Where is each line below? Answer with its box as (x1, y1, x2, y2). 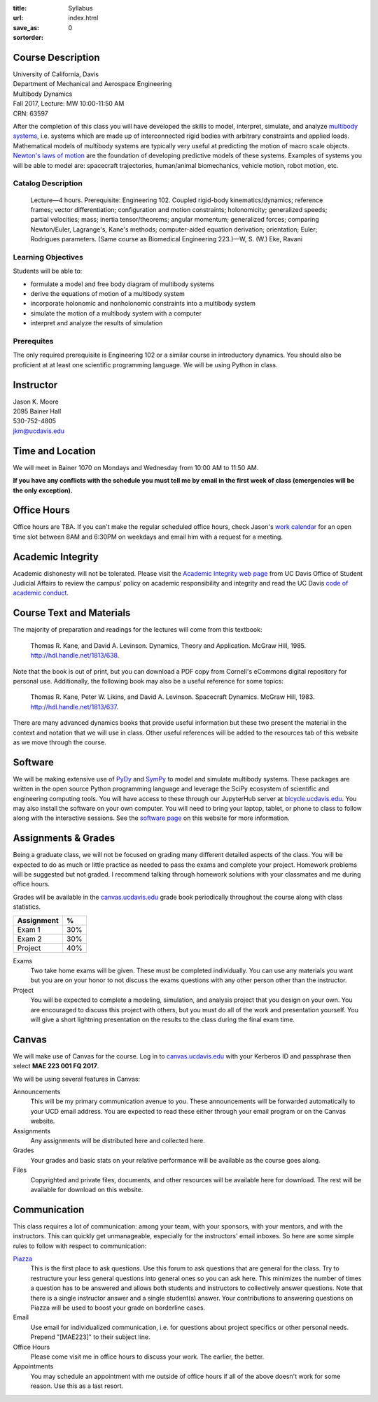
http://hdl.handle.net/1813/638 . (30, 651, 120, 660)
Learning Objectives (13, 252, 84, 262)
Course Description (13, 51, 100, 63)
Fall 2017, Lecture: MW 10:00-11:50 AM (13, 99, 125, 108)
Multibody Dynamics (13, 90, 73, 98)
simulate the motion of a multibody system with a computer (30, 309, 202, 318)
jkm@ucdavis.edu (13, 427, 65, 435)
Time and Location (13, 445, 96, 457)
